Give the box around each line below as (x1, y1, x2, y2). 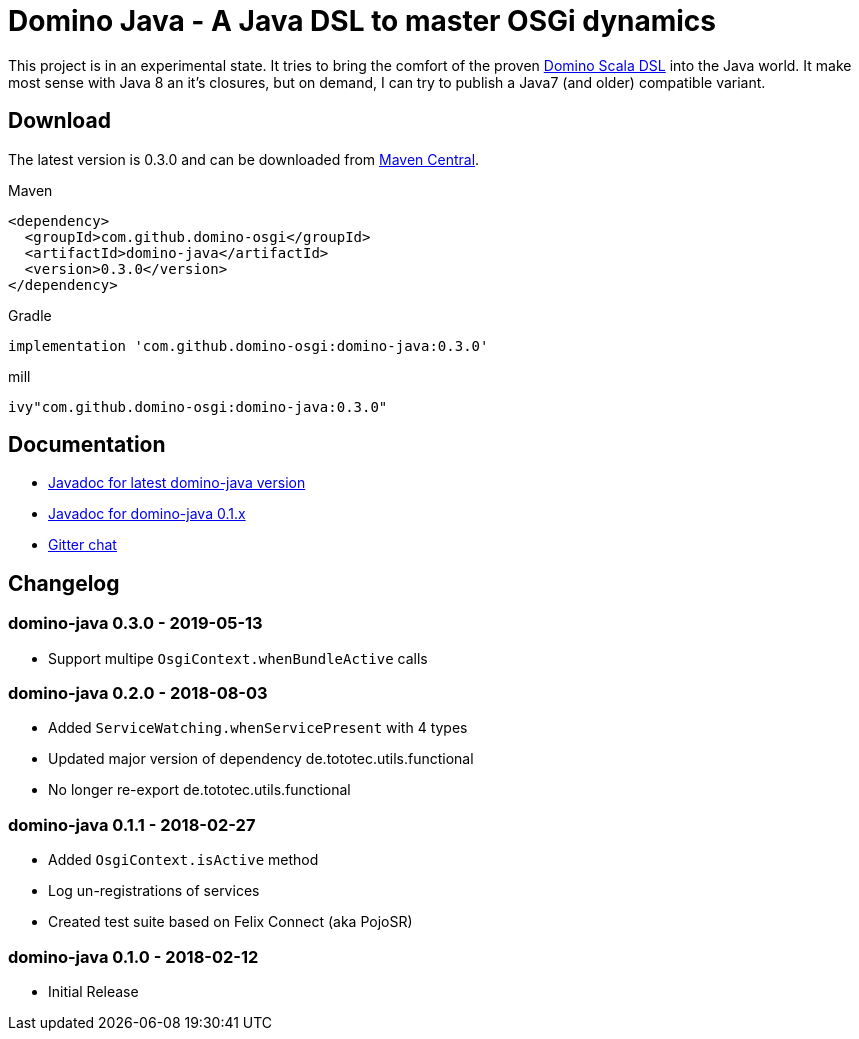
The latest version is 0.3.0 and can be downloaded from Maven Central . (8, 150, 480, 168)
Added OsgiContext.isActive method (48, 851, 319, 869)
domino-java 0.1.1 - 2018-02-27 (8, 814, 256, 835)
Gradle (8, 306, 52, 324)
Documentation (8, 432, 166, 458)
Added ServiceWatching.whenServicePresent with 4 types (48, 719, 468, 737)
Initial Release (48, 982, 139, 1000)
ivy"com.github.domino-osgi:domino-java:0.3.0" (8, 398, 388, 415)
